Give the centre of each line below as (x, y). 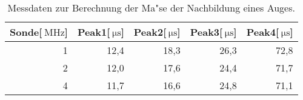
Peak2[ (150, 32)
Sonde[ (26, 32)
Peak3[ (206, 32)
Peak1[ (94, 32)
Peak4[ (263, 32)
